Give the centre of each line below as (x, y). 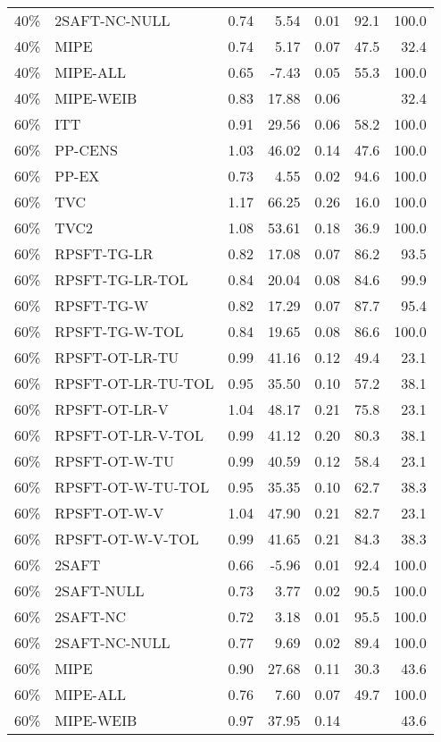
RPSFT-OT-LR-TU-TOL (134, 383)
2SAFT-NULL (100, 590)
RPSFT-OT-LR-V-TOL (129, 435)
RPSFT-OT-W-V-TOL (127, 539)
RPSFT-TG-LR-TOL (121, 279)
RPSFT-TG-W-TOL (119, 331)
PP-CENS (86, 150)
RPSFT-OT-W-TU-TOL (132, 487)
